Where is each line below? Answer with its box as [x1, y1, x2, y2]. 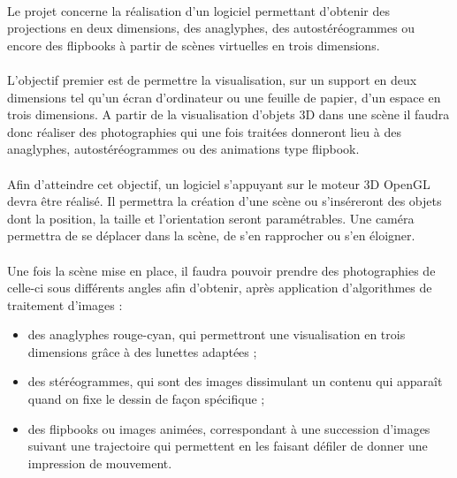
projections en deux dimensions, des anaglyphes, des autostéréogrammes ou [7, 19, 415, 37]
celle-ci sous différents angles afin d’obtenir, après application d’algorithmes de [7, 278, 432, 297]
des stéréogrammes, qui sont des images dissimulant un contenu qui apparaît [27, 372, 443, 391]
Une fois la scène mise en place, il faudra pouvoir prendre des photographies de [7, 261, 436, 279]
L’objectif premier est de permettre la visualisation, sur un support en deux [7, 70, 417, 88]
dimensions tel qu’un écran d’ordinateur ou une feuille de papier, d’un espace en [7, 87, 441, 106]
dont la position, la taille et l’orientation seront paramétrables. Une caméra [7, 209, 415, 227]
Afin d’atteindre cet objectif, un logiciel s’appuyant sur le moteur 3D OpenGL [7, 174, 430, 193]
